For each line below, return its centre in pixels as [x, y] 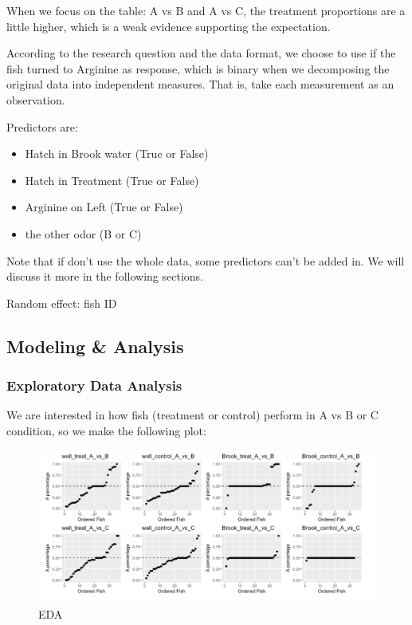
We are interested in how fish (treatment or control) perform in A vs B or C [192, 415]
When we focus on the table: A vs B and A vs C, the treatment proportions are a [206, 10]
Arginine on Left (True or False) [104, 207]
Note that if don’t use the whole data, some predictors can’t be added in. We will [206, 260]
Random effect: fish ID [62, 303]
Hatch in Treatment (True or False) [112, 180]
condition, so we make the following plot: [106, 430]
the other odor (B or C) [83, 233]
